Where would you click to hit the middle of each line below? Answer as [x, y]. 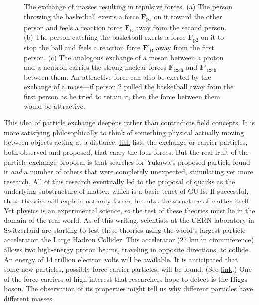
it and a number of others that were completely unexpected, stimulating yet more [129, 171]
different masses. [29, 298]
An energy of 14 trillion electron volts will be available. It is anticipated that [121, 259]
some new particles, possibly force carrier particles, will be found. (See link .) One [128, 269]
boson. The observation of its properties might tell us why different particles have [129, 288]
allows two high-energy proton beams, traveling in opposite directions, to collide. [127, 249]
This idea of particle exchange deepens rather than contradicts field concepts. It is [129, 123]
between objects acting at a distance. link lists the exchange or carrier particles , [126, 142]
